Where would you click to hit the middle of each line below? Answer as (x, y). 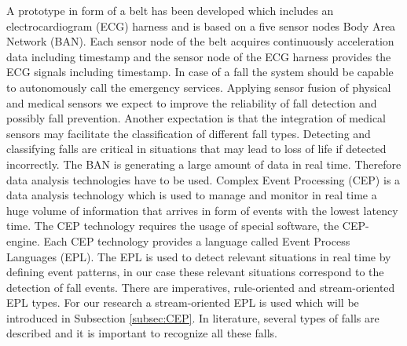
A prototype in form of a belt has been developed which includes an (170, 10)
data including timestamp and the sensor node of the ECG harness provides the (199, 56)
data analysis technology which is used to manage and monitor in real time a (192, 195)
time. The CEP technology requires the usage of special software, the (173, 226)
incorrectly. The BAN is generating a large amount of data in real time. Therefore (204, 164)
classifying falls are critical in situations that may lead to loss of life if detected (196, 149)
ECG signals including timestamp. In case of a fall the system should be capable (200, 72)
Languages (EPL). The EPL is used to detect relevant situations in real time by (199, 256)
